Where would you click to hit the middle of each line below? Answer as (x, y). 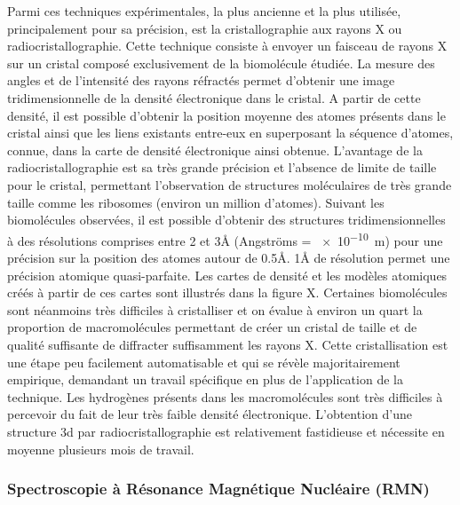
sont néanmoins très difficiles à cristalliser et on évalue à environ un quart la (215, 309)
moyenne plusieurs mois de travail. (101, 449)
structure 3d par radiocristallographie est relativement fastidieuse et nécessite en (226, 431)
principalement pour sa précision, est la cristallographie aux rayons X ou (205, 28)
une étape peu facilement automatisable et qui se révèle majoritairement (204, 362)
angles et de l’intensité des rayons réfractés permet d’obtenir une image (201, 80)
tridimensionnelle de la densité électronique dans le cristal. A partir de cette (214, 97)
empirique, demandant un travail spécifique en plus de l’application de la (205, 379)
